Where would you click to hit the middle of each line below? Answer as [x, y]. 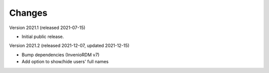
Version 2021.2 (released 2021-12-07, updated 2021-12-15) [69, 46]
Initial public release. [43, 36]
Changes [28, 13]
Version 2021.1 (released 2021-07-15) [47, 28]
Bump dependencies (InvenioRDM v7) [61, 55]
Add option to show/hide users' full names [65, 62]
